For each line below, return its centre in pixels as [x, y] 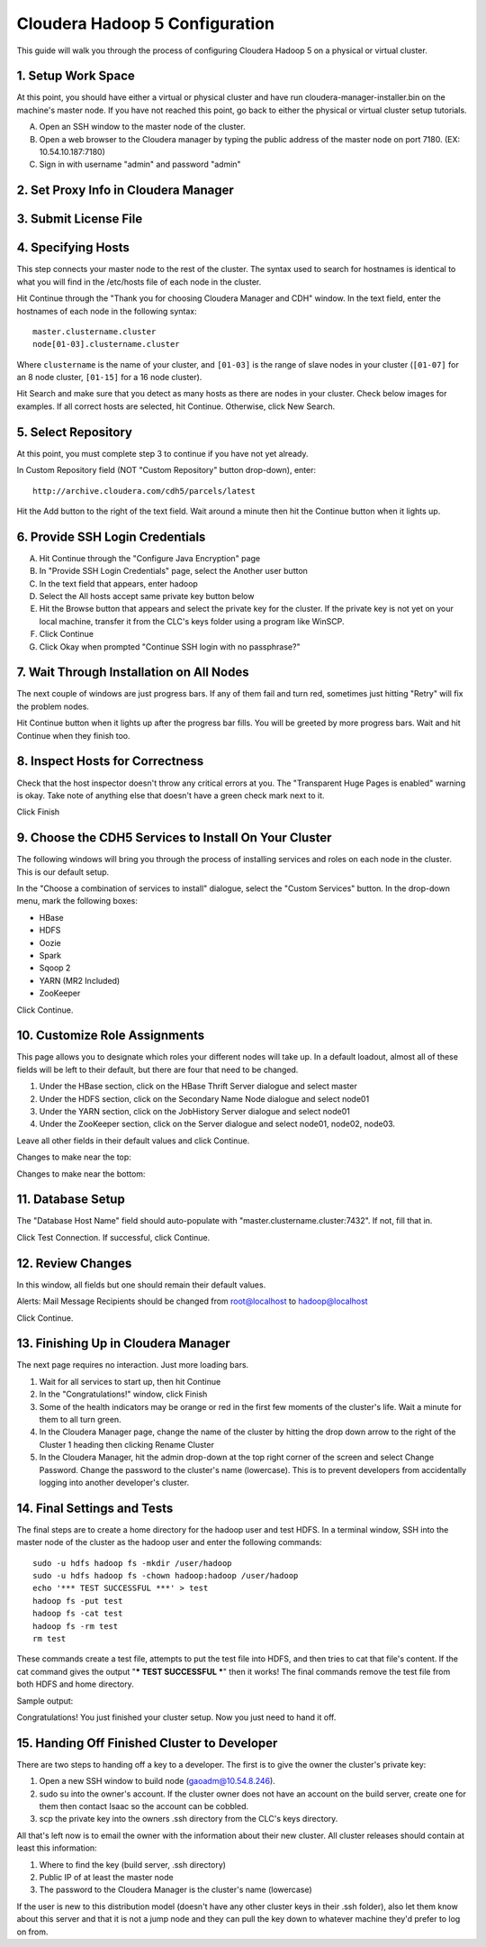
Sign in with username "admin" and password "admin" [140, 164]
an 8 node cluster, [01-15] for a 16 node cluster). [109, 378]
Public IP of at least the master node [107, 1877]
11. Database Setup [71, 1200]
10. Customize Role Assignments [111, 1036]
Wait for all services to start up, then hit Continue [130, 1381]
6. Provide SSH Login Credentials [111, 537]
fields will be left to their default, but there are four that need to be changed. [157, 1069]
